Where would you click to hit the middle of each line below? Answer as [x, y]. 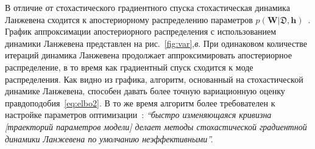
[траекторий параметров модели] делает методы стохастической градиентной [156, 126]
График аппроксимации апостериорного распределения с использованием [141, 31]
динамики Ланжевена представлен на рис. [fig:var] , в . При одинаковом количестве [156, 43]
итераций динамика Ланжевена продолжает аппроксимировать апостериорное [148, 55]
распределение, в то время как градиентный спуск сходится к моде [129, 67]
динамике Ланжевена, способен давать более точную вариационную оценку [145, 91]
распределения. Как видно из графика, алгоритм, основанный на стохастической [154, 79]
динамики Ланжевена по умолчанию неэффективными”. [109, 138]
